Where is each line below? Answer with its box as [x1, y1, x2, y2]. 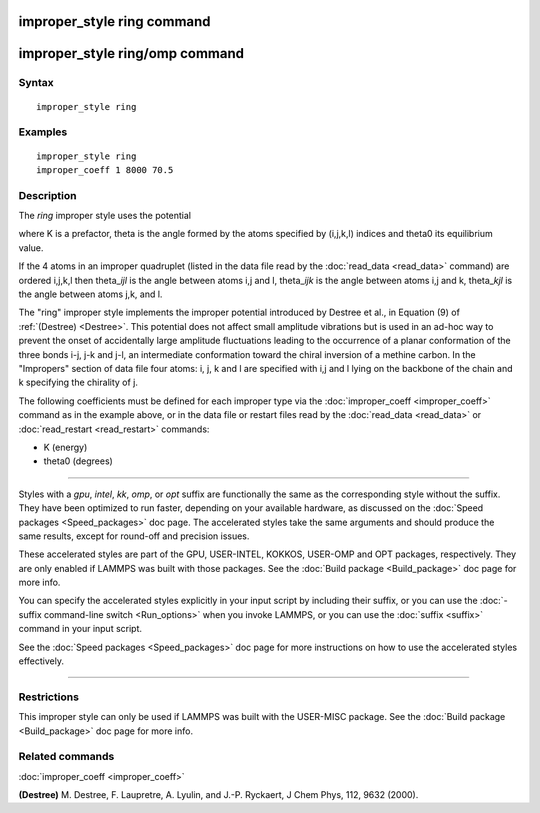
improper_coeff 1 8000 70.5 [36, 164, 174, 175]
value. [18, 241, 44, 254]
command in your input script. [18, 623, 143, 635]
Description [18, 188, 77, 202]
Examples [18, 125, 68, 139]
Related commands [18, 750, 115, 764]
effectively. [18, 655, 65, 667]
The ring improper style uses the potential [18, 210, 192, 222]
